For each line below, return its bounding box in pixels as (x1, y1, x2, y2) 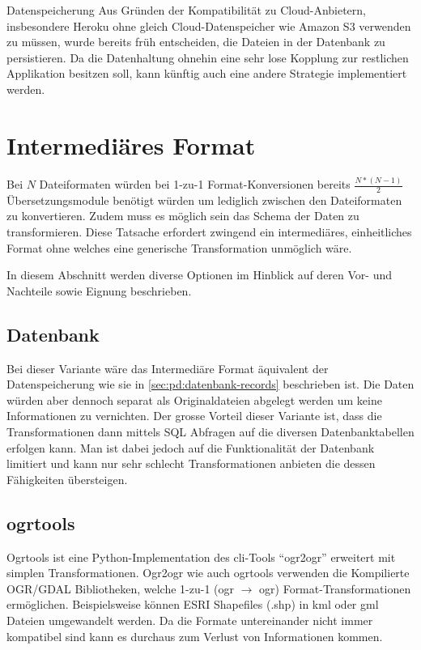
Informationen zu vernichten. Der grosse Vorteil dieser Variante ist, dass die (6, 407, 382, 424)
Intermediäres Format (6, 128, 256, 161)
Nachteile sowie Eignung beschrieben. (6, 282, 192, 299)
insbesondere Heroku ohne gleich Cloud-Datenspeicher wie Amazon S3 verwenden (6, 17, 411, 34)
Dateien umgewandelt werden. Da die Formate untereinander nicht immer (6, 611, 373, 628)
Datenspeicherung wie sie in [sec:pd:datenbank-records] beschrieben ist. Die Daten (6, 376, 415, 393)
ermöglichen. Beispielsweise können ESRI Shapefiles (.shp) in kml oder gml (6, 596, 379, 613)
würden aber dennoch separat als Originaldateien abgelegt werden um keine (6, 391, 382, 408)
